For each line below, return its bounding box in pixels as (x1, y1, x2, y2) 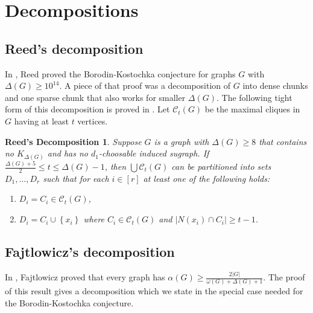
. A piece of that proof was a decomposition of (59, 79, 231, 92)
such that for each (43, 172, 109, 184)
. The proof (263, 271, 305, 283)
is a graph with (154, 135, 209, 147)
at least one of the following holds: (143, 172, 270, 184)
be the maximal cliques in (204, 103, 300, 115)
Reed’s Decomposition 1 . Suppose (5, 135, 142, 147)
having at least (14, 114, 69, 127)
